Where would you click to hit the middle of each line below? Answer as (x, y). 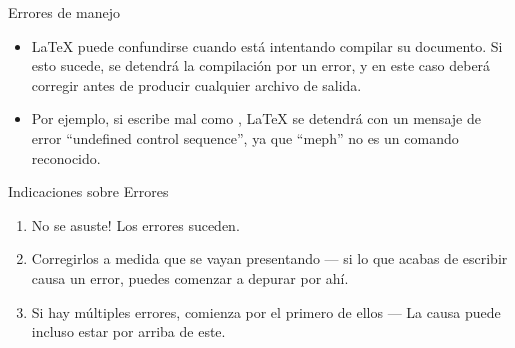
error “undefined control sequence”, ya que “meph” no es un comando (245, 137)
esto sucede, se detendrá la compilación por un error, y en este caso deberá (261, 65)
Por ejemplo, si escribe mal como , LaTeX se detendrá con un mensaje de (256, 118)
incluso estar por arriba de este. (128, 331)
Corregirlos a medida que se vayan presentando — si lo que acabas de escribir (269, 258)
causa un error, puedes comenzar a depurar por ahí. (190, 277)
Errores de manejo (64, 12)
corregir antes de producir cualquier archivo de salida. (196, 84)
